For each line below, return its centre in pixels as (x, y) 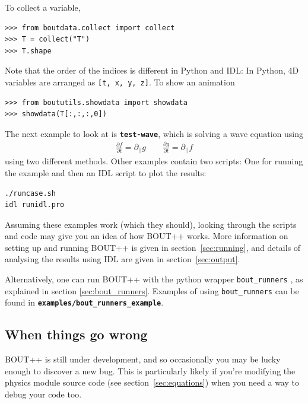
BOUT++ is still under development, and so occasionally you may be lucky (143, 359)
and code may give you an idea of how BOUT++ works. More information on (147, 236)
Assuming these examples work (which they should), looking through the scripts (151, 224)
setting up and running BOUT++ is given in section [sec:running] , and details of (153, 247)
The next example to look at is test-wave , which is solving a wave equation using (154, 133)
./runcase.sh (30, 193)
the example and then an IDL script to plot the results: (106, 172)
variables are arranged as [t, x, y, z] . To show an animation (120, 82)
